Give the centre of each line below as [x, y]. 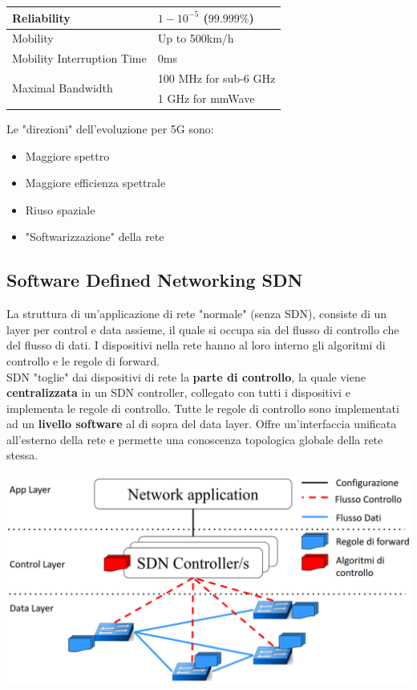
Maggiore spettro [67, 155]
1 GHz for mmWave [206, 98]
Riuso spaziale [60, 209]
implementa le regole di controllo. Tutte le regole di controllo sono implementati [203, 408]
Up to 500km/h [196, 38]
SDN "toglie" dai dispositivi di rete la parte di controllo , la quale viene [186, 376]
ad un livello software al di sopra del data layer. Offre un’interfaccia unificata [202, 424]
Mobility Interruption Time [79, 58]
